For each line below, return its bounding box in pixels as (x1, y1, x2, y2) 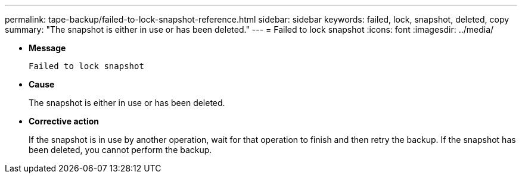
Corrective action (29, 116, 99, 126)
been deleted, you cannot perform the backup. (29, 145, 212, 155)
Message (29, 43, 66, 53)
